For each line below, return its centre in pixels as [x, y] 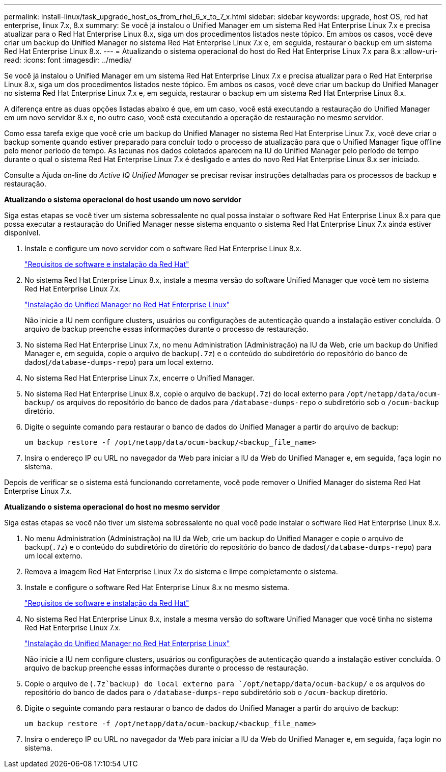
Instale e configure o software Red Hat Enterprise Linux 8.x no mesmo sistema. [157, 587]
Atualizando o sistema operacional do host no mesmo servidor [112, 507]
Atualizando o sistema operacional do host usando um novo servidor [123, 199]
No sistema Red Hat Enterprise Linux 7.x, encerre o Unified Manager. [140, 378]
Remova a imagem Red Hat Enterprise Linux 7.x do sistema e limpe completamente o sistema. [181, 571]
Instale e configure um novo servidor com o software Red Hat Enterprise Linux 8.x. [163, 248]
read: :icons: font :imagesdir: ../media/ [68, 60]
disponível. [22, 233]
